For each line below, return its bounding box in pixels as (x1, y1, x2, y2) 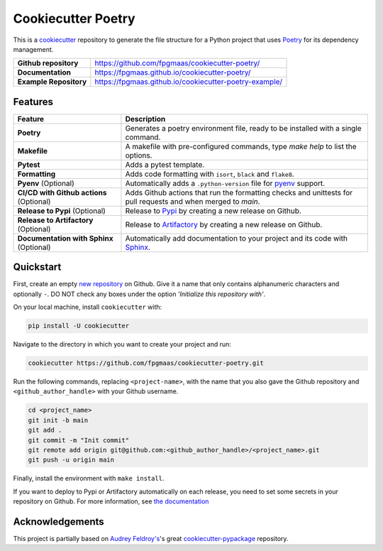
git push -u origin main (28, 456, 115, 464)
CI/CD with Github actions (17, 187, 107, 197)
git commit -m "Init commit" (28, 436, 130, 444)
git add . (28, 426, 62, 435)
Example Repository (17, 77, 87, 87)
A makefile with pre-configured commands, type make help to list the (125, 141, 357, 151)
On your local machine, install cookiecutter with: (13, 302, 162, 312)
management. (13, 45, 54, 53)
